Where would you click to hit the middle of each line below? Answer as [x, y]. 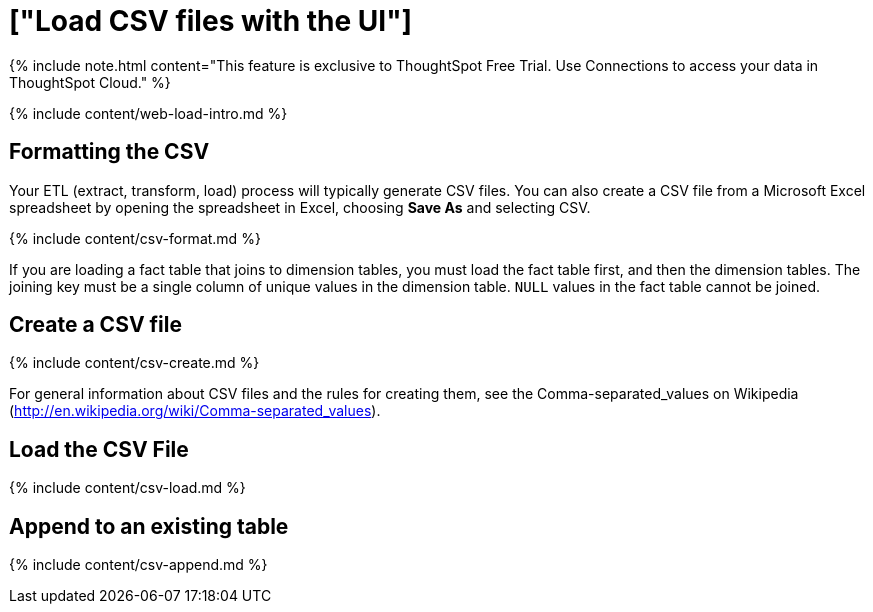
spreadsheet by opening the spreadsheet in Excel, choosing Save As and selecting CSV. [300, 207]
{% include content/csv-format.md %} [135, 238]
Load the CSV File [99, 449]
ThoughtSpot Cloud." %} [90, 82]
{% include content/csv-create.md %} [134, 363]
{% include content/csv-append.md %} [138, 565]
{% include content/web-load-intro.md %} [148, 113]
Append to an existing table [149, 526]
